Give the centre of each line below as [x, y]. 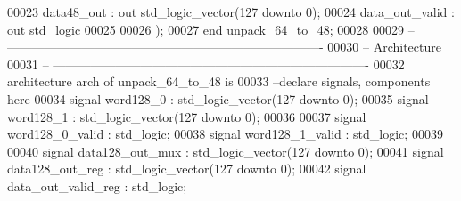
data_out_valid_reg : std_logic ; [97, 185]
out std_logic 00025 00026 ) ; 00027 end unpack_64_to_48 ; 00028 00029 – [211, 29]
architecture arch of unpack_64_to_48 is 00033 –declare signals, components [219, 81]
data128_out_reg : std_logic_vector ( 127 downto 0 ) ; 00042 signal [187, 169]
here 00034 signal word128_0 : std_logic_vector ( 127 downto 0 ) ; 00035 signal [218, 98]
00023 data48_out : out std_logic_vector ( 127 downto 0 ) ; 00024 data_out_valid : [231, 12]
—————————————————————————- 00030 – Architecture [224, 47]
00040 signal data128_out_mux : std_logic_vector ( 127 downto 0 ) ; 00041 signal [226, 151]
